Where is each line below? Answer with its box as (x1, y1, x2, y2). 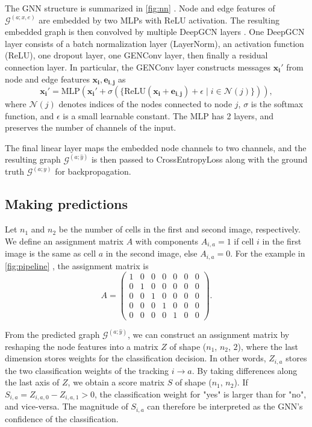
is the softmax (251, 98, 304, 110)
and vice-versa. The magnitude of (5, 400, 128, 413)
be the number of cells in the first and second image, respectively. (58, 223, 301, 235)
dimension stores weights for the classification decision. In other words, (5, 352, 266, 364)
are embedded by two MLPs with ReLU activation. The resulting (39, 13, 279, 26)
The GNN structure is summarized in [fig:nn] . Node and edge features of (5, 2, 275, 14)
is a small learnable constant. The (63, 109, 188, 122)
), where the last (237, 340, 299, 352)
